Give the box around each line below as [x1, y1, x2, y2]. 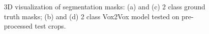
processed [4, 21, 33, 31]
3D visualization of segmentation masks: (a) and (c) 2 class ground [4, 1, 206, 11]
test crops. [34, 21, 66, 31]
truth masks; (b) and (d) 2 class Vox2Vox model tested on [4, 11, 179, 21]
